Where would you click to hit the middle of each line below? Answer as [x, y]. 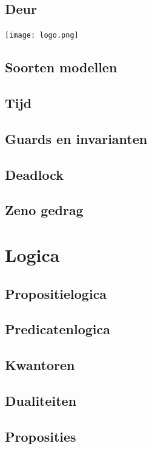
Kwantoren [40, 365]
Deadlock [34, 174]
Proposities [41, 436]
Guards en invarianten [76, 138]
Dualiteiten [41, 400]
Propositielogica [56, 293]
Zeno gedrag [44, 210]
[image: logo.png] [42, 36]
